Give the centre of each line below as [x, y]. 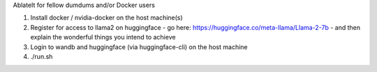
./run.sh [42, 56]
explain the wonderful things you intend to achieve [103, 37]
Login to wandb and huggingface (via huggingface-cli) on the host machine [139, 47]
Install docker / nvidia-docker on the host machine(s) [106, 18]
